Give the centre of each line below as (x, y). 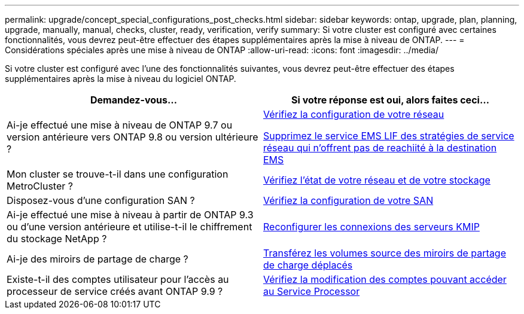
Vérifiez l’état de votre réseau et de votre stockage (377, 180)
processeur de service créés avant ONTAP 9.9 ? (115, 291)
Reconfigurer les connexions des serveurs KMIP (371, 227)
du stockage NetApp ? (57, 239)
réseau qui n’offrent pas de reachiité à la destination (380, 148)
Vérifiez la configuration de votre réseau (354, 114)
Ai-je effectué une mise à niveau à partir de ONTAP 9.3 (130, 215)
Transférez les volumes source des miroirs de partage (385, 253)
